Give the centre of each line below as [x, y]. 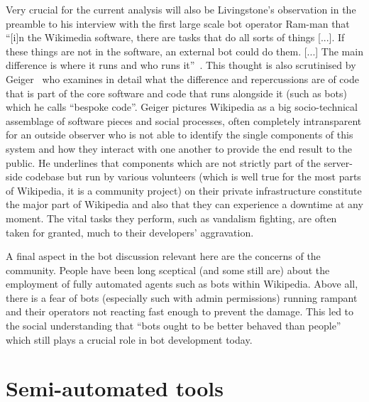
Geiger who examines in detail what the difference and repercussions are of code [182, 78]
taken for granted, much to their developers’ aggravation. [130, 232]
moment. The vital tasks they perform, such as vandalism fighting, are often [171, 218]
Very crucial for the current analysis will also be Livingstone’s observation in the [181, 9]
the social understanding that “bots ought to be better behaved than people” [174, 326]
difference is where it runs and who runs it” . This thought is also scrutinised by [181, 65]
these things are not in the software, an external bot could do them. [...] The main [184, 51]
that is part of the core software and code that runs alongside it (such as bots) [176, 93]
